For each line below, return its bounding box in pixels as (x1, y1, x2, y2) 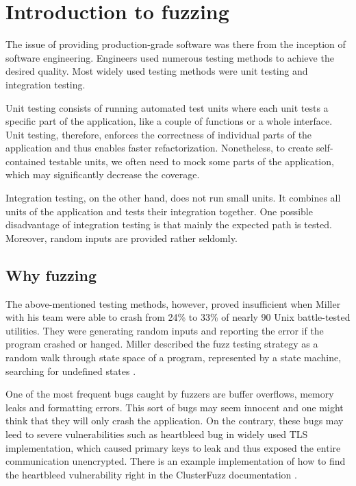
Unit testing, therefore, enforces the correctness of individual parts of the (5, 127, 312, 141)
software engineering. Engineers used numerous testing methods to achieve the (5, 50, 334, 64)
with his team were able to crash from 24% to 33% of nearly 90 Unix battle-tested (5, 310, 351, 324)
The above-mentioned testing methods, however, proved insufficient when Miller (5, 296, 341, 311)
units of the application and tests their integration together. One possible (5, 204, 313, 218)
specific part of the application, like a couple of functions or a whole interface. (5, 114, 333, 128)
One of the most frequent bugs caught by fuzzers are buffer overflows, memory (5, 387, 334, 401)
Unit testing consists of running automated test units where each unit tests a (5, 100, 329, 114)
